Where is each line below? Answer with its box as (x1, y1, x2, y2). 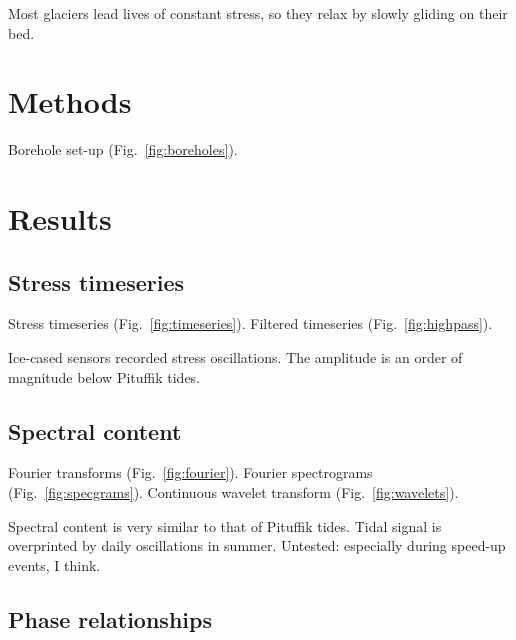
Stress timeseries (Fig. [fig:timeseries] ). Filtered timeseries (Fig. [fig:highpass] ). (8, 313, 493, 334)
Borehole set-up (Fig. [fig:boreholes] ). (8, 139, 238, 160)
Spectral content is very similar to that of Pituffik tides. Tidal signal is (8, 515, 442, 536)
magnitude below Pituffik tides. (8, 366, 201, 387)
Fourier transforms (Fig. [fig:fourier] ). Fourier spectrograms (8, 462, 373, 483)
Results (8, 198, 112, 239)
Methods (8, 81, 132, 122)
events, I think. (8, 554, 101, 575)
